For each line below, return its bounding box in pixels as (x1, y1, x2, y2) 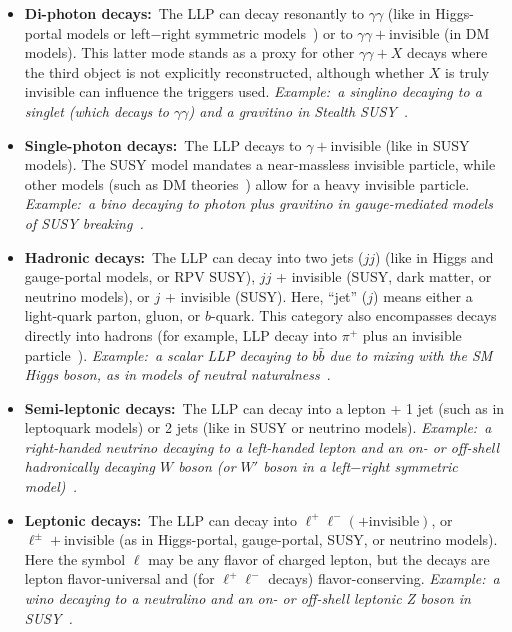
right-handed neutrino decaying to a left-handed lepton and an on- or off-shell (24, 436, 500, 457)
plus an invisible (362, 324, 462, 345)
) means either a (373, 285, 473, 306)
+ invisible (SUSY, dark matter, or (276, 266, 492, 287)
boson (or (178, 456, 236, 477)
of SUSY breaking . (24, 212, 144, 233)
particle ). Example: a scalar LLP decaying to (24, 344, 308, 365)
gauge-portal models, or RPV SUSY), (24, 266, 256, 287)
